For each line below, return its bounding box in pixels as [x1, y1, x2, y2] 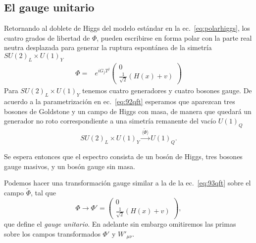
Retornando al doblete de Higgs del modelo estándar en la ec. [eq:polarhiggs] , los [4, 23, 250, 33]
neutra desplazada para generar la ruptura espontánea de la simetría [4, 42, 212, 53]
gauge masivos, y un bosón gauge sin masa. [4, 161, 135, 171]
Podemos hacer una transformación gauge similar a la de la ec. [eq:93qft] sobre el [4, 178, 251, 188]
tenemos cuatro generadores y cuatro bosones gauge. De [82, 85, 252, 96]
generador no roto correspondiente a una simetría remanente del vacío [4, 116, 216, 126]
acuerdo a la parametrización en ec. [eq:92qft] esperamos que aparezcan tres [4, 96, 235, 106]
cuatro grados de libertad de [4, 32, 90, 43]
